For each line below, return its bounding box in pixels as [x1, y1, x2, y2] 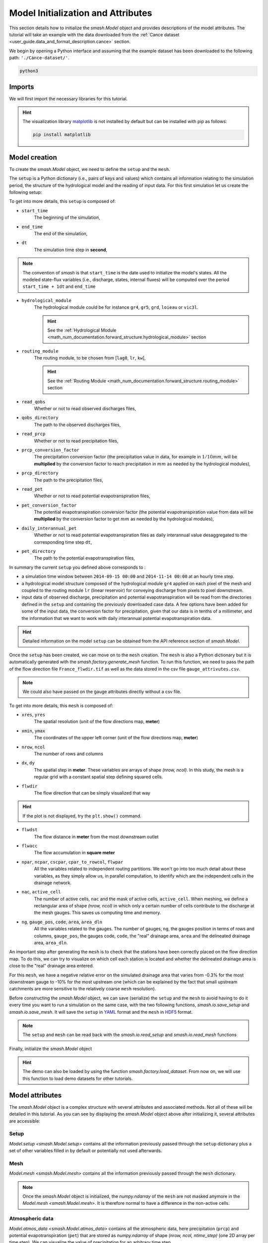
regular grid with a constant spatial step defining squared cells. [34, 774, 163, 780]
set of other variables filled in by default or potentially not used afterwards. [9, 1148, 162, 1154]
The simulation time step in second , [34, 247, 108, 253]
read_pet [21, 486, 43, 492]
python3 [19, 68, 38, 74]
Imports [9, 83, 34, 91]
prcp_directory [21, 470, 59, 476]
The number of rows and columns [34, 751, 104, 757]
